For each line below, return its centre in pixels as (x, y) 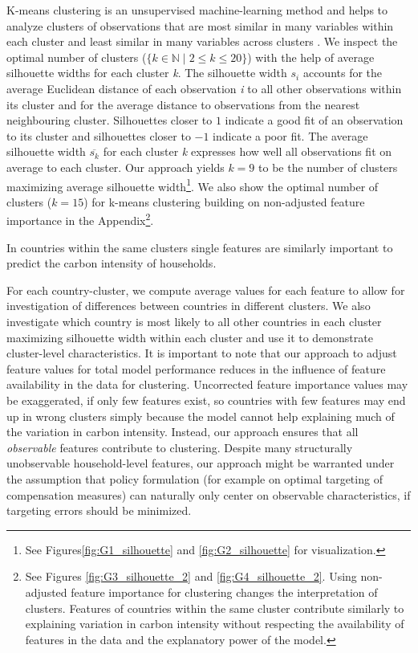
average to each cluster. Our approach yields (116, 167)
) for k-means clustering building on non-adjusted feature (224, 201)
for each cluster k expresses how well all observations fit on (248, 151)
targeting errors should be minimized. (99, 510)
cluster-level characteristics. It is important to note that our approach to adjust (202, 353)
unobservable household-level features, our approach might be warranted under (201, 463)
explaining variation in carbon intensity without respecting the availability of (215, 624)
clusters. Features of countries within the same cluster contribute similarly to (215, 608)
